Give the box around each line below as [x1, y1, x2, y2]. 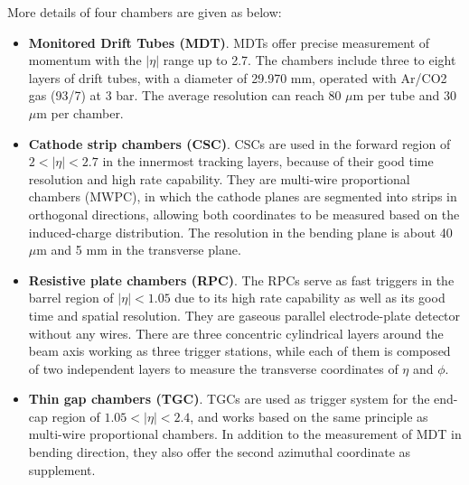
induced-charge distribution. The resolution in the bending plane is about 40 [28, 222, 453, 241]
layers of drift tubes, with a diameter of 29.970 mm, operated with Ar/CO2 [28, 68, 447, 87]
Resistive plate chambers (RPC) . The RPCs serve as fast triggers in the [28, 270, 455, 289]
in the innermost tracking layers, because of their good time [102, 152, 434, 171]
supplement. [28, 460, 96, 479]
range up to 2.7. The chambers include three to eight [163, 51, 456, 70]
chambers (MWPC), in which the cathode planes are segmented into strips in [28, 187, 457, 206]
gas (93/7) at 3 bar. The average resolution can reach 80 [28, 86, 342, 105]
